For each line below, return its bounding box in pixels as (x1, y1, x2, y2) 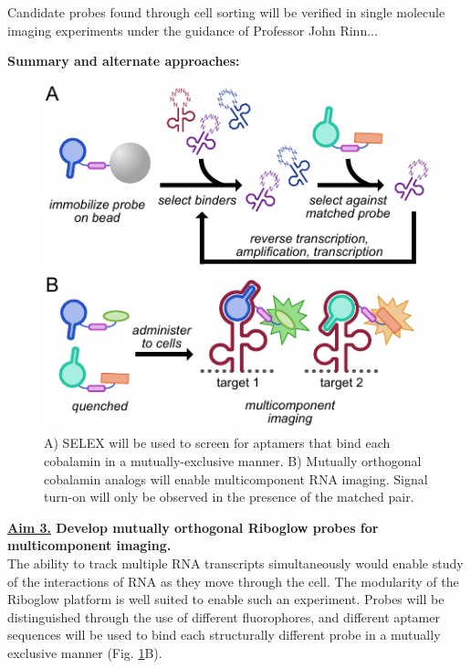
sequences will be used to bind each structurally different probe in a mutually (7, 625, 441, 644)
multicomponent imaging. (7, 536, 172, 555)
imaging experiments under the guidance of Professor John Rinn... (7, 20, 378, 39)
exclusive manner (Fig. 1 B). (7, 642, 162, 662)
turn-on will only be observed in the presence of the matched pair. (44, 487, 414, 506)
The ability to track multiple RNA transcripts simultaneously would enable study (7, 554, 464, 572)
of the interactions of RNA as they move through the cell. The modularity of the (7, 571, 459, 590)
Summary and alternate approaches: (7, 51, 240, 70)
